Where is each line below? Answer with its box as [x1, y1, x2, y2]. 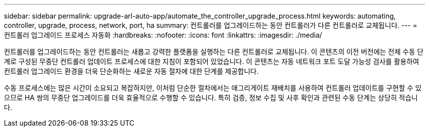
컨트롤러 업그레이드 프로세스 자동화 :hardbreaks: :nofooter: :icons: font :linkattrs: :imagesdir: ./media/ [4, 31, 322, 39]
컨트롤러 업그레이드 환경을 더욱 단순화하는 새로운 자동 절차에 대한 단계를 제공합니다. [4, 67, 259, 75]
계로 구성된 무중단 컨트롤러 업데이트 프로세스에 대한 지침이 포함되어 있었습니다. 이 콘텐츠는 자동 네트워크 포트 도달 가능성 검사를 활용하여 [4, 57, 419, 65]
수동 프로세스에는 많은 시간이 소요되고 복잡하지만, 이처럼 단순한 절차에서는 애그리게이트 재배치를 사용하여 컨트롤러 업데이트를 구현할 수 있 [4, 84, 422, 92]
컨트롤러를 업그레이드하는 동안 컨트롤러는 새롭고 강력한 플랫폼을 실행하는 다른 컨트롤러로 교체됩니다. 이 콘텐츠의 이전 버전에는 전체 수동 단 [4, 47, 424, 56]
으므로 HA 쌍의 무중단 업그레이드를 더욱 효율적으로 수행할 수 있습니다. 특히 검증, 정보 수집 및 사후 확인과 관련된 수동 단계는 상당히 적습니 [4, 93, 418, 102]
